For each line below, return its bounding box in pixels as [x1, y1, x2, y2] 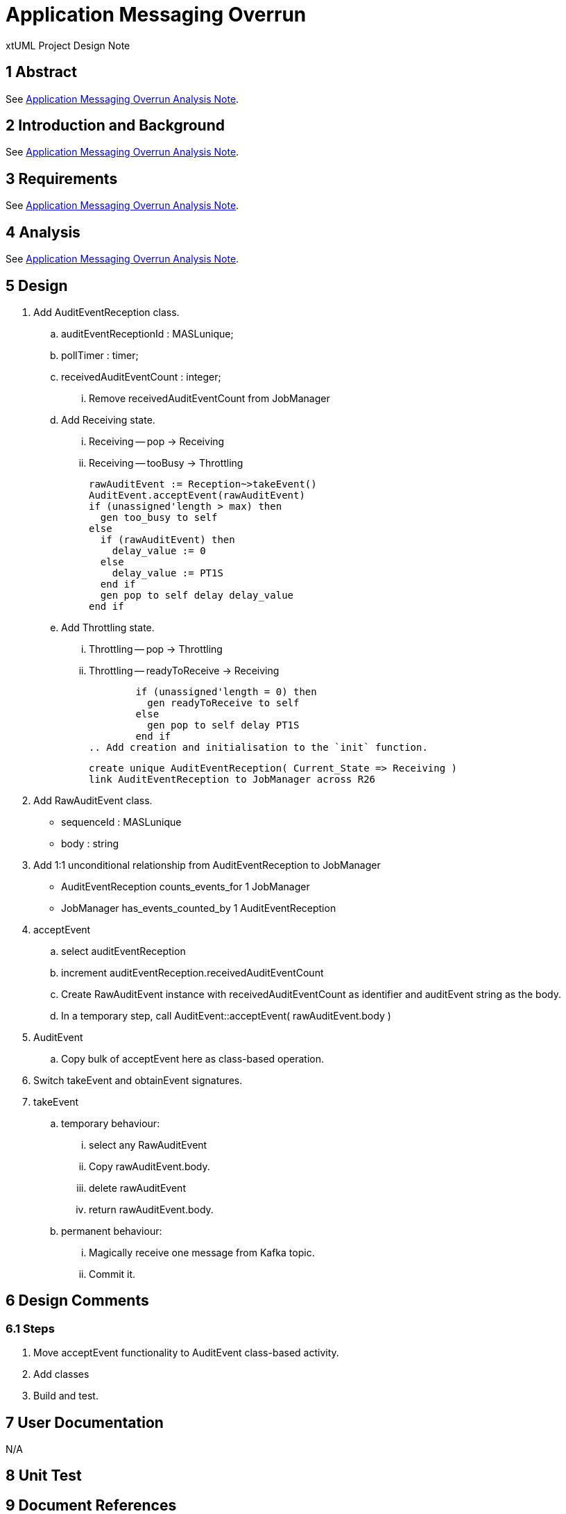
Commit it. [89, 1267, 136, 1280]
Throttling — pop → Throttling [89, 642, 223, 655]
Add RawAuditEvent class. [33, 794, 153, 806]
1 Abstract [6, 63, 77, 81]
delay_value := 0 [112, 544, 206, 556]
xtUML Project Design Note [6, 39, 130, 51]
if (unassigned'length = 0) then [135, 685, 317, 697]
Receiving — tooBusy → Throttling [89, 456, 243, 469]
